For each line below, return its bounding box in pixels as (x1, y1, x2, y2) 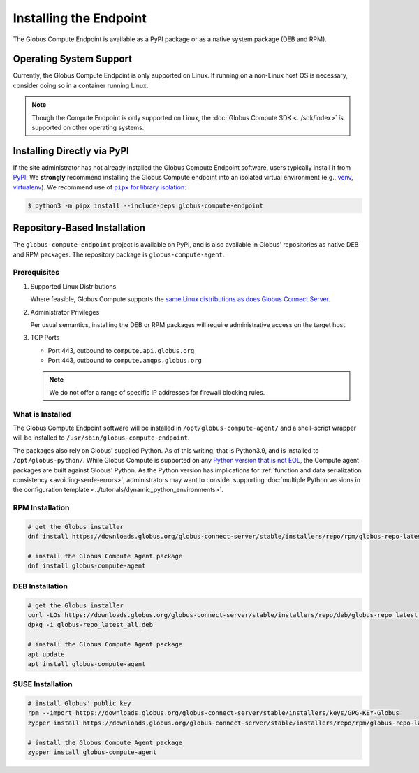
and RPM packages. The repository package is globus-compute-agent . (13, 250, 225, 259)
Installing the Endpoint (13, 10, 147, 26)
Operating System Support (13, 53, 133, 65)
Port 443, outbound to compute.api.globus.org (47, 346, 195, 354)
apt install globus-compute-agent (27, 660, 146, 667)
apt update (27, 650, 65, 658)
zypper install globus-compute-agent (27, 749, 157, 756)
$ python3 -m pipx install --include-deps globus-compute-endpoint (27, 201, 264, 210)
